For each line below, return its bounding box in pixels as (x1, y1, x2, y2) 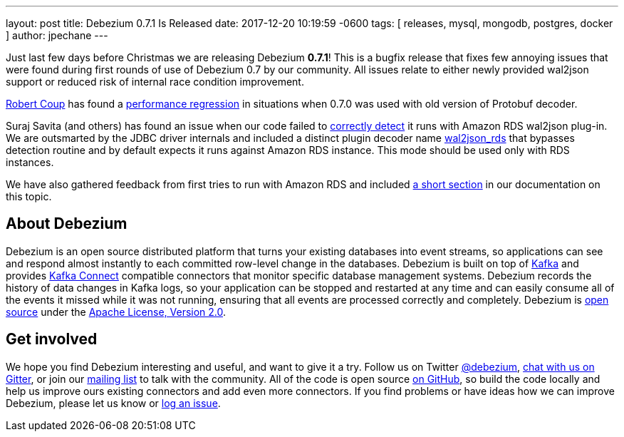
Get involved (6, 330, 98, 349)
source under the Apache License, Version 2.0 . (6, 305, 227, 318)
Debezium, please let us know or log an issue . (6, 396, 221, 409)
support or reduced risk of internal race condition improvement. (6, 76, 304, 88)
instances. (6, 156, 54, 168)
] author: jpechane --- (6, 29, 108, 41)
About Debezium (6, 215, 128, 233)
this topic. (6, 190, 52, 202)
